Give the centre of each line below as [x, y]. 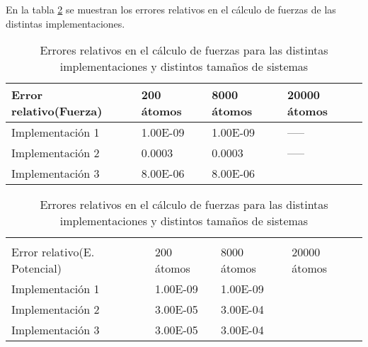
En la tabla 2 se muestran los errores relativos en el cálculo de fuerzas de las [171, 9]
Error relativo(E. [53, 252]
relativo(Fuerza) [57, 111]
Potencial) [36, 268]
